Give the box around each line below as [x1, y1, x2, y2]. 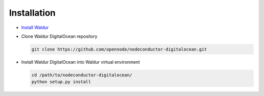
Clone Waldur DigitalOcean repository [21, 33, 98, 39]
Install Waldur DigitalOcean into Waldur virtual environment [21, 59, 140, 65]
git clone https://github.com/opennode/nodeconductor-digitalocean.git [31, 47, 207, 52]
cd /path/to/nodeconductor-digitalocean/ [31, 72, 132, 78]
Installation [9, 7, 56, 18]
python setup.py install [31, 79, 91, 85]
